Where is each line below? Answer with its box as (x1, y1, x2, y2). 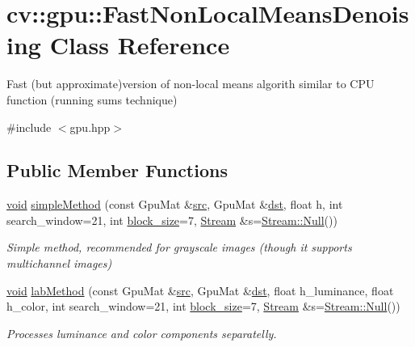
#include (6, 118, 52, 135)
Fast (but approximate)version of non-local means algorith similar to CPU (6, 75, 375, 92)
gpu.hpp (69, 118, 111, 135)
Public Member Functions (6, 158, 228, 183)
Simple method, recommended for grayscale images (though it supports (6, 239, 352, 256)
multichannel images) (6, 255, 112, 272)
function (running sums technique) (6, 91, 178, 108)
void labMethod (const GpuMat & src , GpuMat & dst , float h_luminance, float (6, 281, 394, 298)
